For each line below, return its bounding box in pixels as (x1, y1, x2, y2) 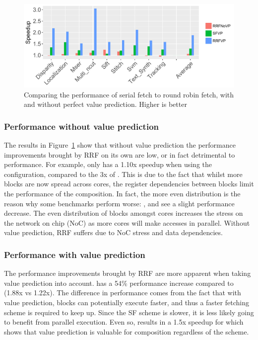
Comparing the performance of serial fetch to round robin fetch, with (24, 89, 234, 99)
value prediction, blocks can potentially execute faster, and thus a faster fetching (4, 297, 249, 308)
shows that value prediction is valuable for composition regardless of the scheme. (4, 326, 249, 337)
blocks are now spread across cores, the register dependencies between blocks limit (4, 178, 254, 189)
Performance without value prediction (4, 120, 159, 132)
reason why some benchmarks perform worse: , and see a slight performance (4, 198, 235, 208)
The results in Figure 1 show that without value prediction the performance (4, 140, 236, 150)
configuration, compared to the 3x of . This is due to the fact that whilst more (4, 169, 243, 179)
